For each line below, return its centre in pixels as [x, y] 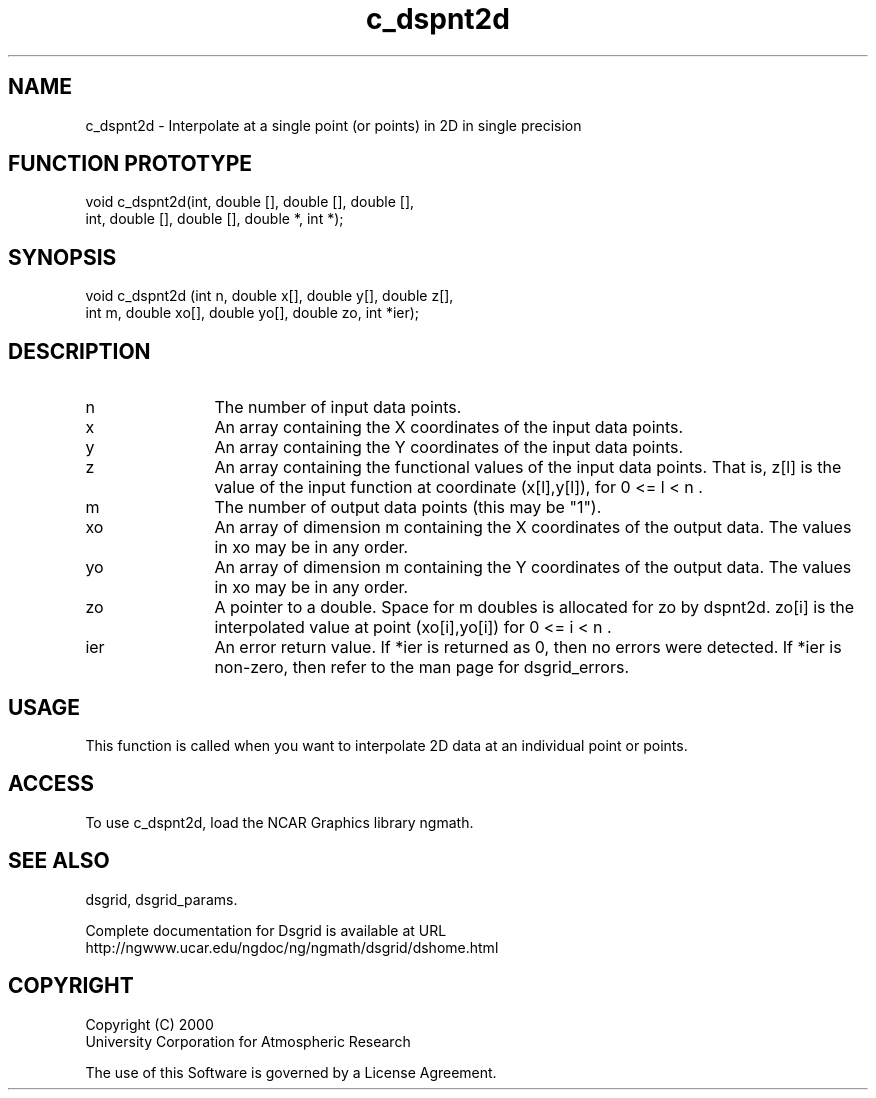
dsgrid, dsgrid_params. [161, 899]
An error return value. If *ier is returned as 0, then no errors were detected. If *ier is [528, 647]
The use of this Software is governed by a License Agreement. [291, 1072]
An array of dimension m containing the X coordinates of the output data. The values [533, 527]
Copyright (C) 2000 [149, 1024]
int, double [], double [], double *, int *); [214, 219]
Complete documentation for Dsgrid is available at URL [266, 930]
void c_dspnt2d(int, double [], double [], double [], [250, 202]
